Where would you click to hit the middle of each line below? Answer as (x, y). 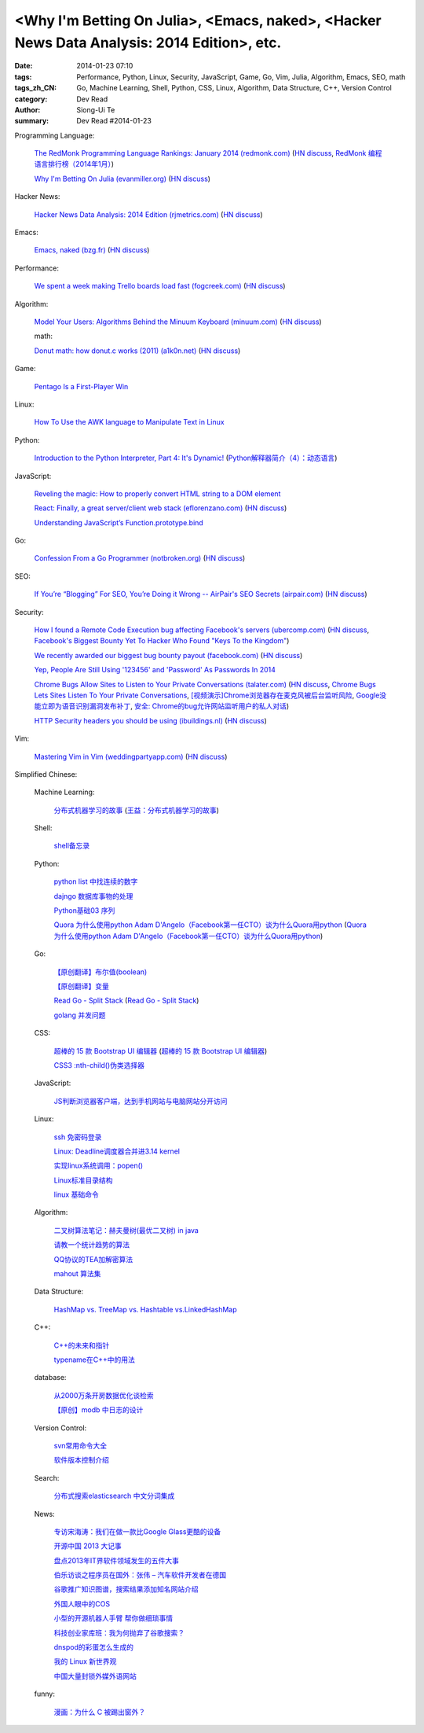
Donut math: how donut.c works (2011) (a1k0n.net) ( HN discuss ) (137, 351)
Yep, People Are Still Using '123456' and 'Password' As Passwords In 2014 (155, 670)
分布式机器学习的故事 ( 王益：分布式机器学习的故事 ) (137, 810)
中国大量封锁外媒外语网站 (95, 1676)
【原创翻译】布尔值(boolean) (101, 972)
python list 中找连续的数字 (96, 881)
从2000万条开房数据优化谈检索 (104, 1395)
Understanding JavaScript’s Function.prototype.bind (119, 522)
